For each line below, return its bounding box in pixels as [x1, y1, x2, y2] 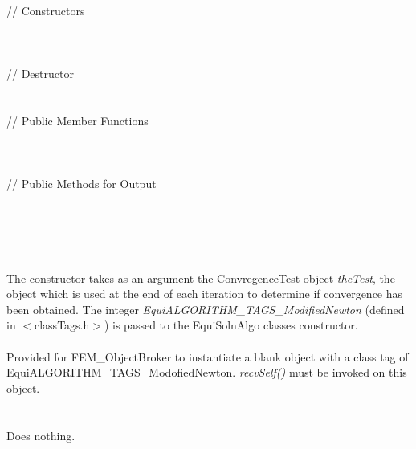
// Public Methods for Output [6, 175, 157, 192]
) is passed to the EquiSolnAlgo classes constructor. [104, 316, 358, 333]
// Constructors [6, 2, 85, 18]
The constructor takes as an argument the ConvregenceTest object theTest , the [6, 269, 395, 286]
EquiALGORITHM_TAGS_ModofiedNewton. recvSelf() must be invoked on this [6, 364, 407, 381]
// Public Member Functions [6, 112, 149, 129]
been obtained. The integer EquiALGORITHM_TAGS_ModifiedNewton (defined [6, 300, 405, 317]
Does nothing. [6, 427, 75, 443]
